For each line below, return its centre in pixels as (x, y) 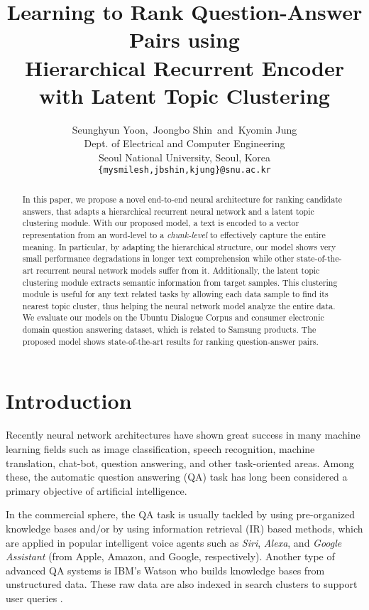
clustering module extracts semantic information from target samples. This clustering (180, 282)
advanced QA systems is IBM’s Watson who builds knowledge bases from (165, 570)
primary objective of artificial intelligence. (97, 490)
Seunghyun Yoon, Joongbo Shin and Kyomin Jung (184, 129)
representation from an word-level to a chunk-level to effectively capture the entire (174, 234)
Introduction (69, 401)
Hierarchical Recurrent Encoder (184, 67)
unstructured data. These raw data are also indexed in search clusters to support (182, 584)
